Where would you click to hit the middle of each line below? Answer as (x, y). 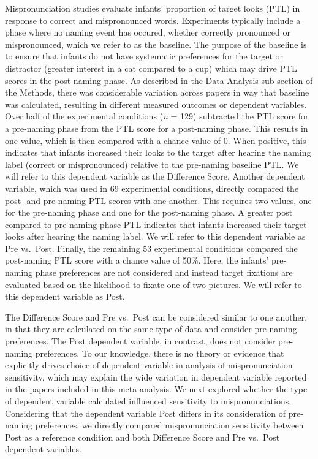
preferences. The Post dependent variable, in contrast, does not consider (140, 341)
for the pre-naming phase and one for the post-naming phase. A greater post (149, 212)
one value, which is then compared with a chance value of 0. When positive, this (156, 140)
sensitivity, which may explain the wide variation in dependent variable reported (156, 377)
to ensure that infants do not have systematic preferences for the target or (144, 56)
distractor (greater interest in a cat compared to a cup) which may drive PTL (151, 68)
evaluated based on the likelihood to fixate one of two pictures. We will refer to (153, 284)
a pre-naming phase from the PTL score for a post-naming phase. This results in (157, 128)
